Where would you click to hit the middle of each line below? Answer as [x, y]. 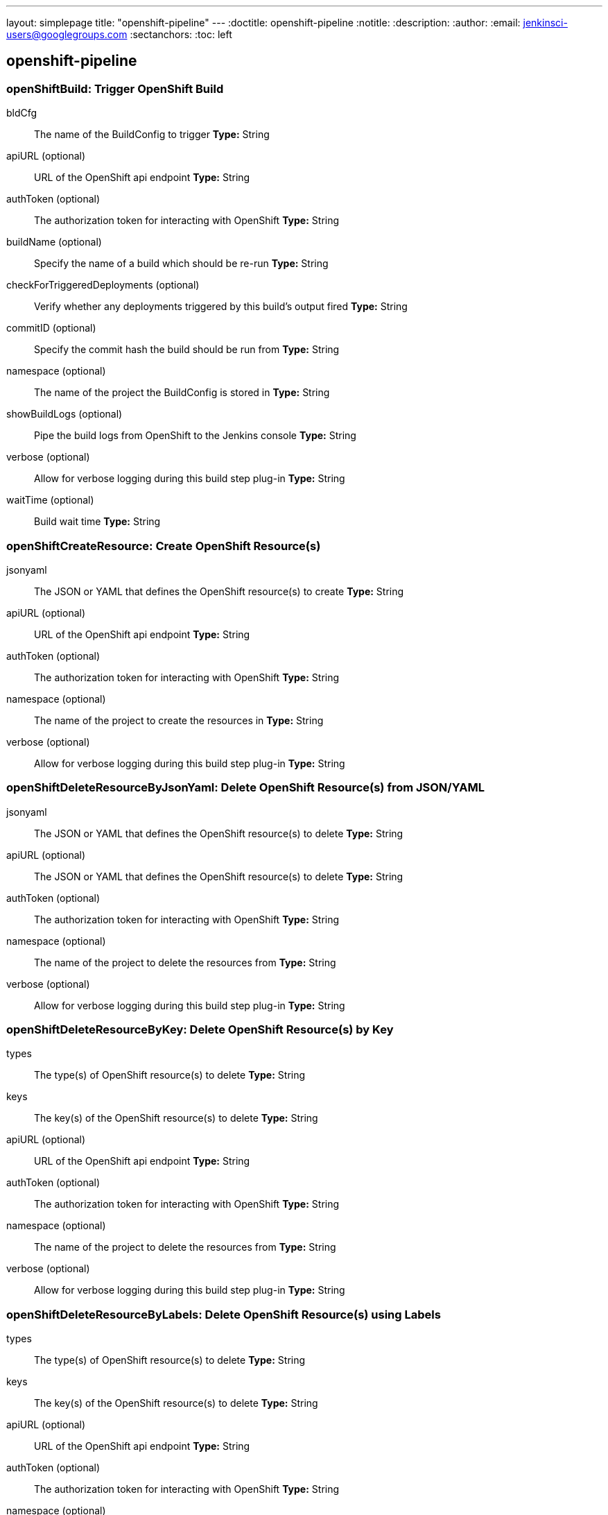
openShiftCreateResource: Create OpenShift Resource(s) [164, 546]
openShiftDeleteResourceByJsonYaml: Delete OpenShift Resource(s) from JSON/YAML [246, 788]
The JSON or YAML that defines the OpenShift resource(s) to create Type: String [219, 591]
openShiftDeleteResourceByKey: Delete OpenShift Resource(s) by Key [200, 1030]
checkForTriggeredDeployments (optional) [103, 285]
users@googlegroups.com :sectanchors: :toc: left [119, 34]
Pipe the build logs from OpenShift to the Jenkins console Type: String [195, 436]
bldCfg [22, 113]
